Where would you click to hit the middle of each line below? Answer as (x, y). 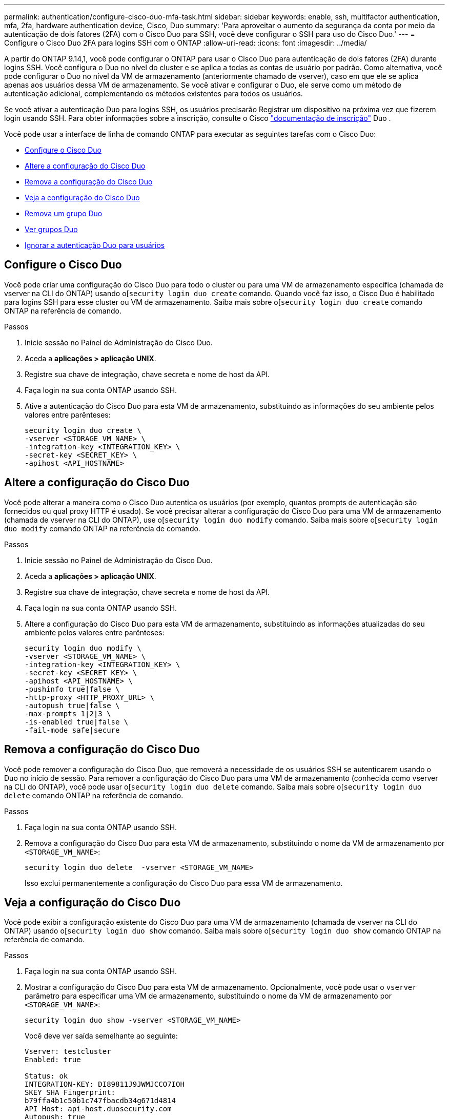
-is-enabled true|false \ (77, 722)
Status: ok (46, 1076)
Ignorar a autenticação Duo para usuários (95, 245)
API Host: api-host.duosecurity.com (98, 1109)
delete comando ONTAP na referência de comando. (94, 795)
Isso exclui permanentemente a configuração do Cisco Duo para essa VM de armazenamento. (184, 883)
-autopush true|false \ (72, 705)
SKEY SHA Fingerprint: (70, 1093)
